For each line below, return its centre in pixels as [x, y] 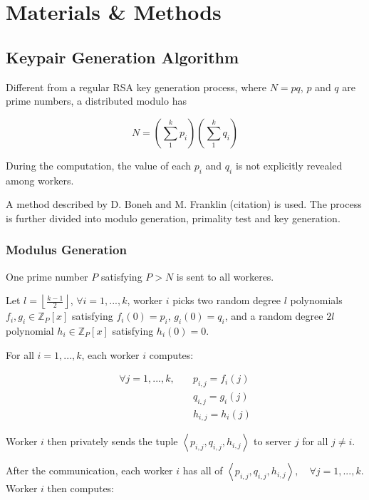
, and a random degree [274, 316]
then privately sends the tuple [113, 441]
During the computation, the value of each [99, 165]
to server [272, 441]
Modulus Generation [66, 250]
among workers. [40, 180]
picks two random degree [227, 300]
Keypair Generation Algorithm [123, 57]
